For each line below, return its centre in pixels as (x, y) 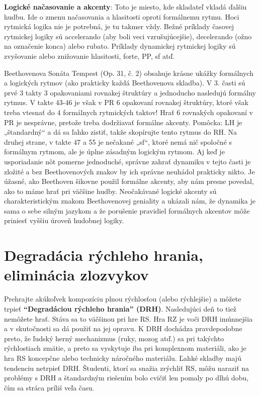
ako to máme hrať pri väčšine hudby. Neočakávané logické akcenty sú (110, 191)
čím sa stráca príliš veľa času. (49, 387)
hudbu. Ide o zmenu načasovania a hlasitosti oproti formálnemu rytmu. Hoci (122, 16)
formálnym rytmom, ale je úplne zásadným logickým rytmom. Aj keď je (114, 152)
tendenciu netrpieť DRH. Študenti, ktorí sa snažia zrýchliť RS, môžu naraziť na (127, 368)
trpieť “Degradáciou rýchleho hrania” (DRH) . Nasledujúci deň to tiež (120, 308)
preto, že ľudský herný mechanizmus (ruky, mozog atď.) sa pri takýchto (114, 338)
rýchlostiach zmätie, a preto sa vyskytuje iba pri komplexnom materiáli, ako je (125, 348)
